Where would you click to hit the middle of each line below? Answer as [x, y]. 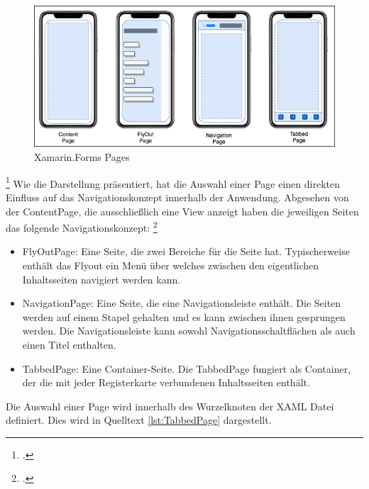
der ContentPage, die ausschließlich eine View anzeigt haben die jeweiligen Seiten [182, 211]
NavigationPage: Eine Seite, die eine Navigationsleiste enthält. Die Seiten [182, 303]
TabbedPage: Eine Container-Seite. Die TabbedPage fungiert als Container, [187, 368]
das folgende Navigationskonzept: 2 [82, 226]
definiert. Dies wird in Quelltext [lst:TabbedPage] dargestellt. [139, 420]
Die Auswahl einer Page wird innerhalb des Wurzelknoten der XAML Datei [170, 406]
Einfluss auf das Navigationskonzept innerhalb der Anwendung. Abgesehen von [177, 197]
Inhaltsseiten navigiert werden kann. [101, 279]
